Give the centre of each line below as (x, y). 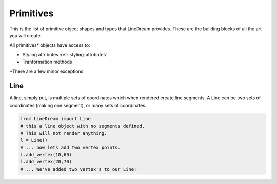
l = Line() (34, 140)
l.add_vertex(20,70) (46, 162)
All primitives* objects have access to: (50, 45)
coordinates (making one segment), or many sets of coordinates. (78, 105)
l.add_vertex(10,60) (46, 155)
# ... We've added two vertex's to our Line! (78, 169)
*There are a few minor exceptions (46, 71)
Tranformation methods (47, 62)
